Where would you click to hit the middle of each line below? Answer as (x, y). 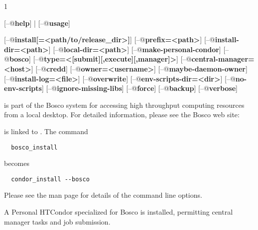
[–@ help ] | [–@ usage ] (37, 23)
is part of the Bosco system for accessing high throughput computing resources (124, 105)
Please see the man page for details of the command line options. (103, 195)
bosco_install (34, 147)
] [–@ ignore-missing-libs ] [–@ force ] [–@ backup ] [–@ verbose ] (140, 88)
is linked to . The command (46, 131)
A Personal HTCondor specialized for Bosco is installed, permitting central (119, 212)
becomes (17, 163)
